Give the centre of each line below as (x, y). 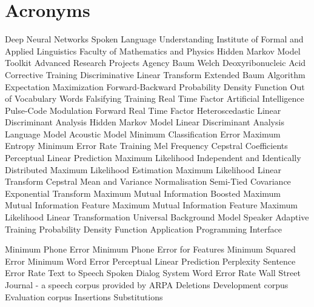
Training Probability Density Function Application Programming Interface (143, 229)
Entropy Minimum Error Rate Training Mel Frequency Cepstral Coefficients (146, 146)
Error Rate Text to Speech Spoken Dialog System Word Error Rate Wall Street (153, 273)
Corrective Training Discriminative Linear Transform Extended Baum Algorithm (155, 74)
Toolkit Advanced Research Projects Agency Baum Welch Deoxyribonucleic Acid (155, 63)
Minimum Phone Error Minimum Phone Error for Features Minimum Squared (150, 249)
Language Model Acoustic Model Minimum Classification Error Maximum (143, 134)
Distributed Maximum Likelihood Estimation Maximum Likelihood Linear (143, 169)
